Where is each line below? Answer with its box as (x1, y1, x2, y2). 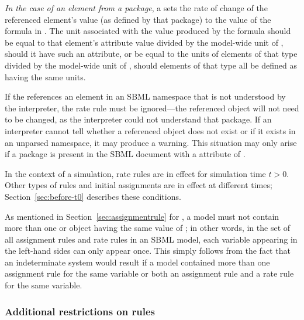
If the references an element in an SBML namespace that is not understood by (5, 90, 286, 103)
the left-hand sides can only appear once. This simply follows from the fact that (5, 244, 291, 257)
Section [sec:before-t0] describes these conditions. (5, 190, 181, 202)
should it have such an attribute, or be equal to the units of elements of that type (5, 47, 298, 60)
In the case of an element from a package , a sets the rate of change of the (5, 2, 268, 13)
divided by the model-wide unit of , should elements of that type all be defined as (5, 59, 297, 71)
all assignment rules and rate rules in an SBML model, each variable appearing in (5, 233, 298, 245)
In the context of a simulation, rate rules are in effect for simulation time (5, 167, 266, 179)
